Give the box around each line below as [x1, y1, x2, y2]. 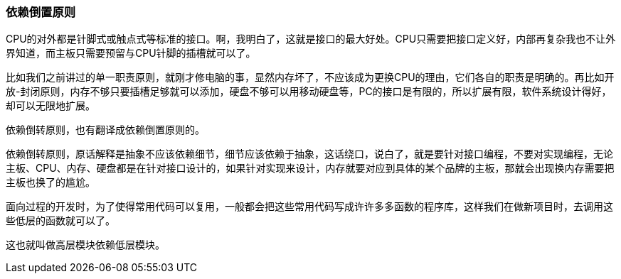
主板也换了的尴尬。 [6, 176, 95, 189]
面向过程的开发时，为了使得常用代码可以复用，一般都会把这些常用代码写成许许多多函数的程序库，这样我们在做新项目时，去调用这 [6, 200, 613, 213]
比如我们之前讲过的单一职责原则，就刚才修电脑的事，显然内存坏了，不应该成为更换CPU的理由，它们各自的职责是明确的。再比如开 [6, 71, 615, 84]
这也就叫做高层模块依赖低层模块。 [6, 239, 165, 251]
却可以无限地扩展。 [6, 99, 95, 112]
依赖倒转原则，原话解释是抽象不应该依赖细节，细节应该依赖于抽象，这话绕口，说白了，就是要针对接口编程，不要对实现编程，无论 [6, 148, 613, 160]
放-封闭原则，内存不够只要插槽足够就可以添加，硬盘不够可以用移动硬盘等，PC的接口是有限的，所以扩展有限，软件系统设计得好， [6, 85, 612, 98]
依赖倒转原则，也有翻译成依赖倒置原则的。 [6, 124, 205, 136]
